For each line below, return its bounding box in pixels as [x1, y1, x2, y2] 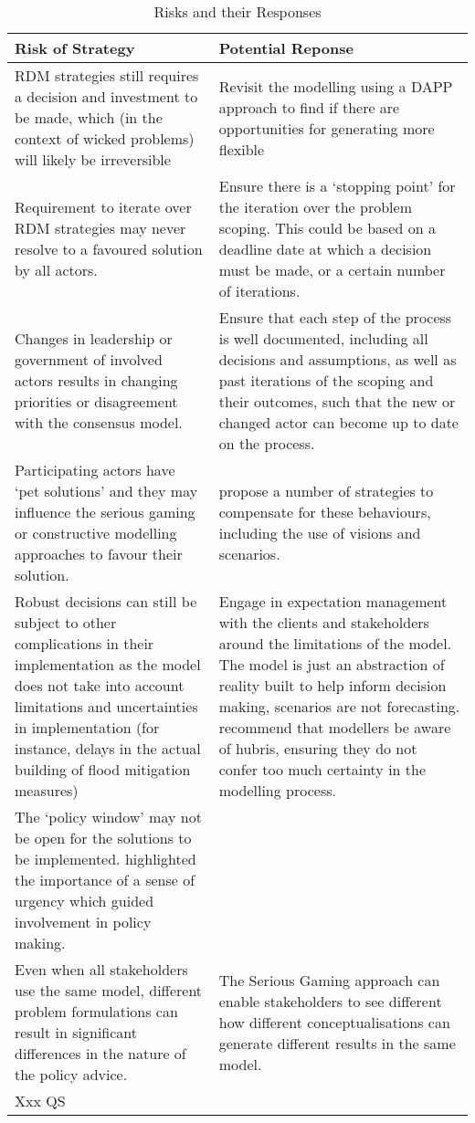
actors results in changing [15, 370, 178, 391]
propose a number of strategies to [218, 480, 434, 501]
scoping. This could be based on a [218, 217, 436, 238]
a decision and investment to [15, 86, 198, 107]
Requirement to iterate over [15, 196, 192, 217]
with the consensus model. [15, 412, 183, 433]
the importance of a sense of [15, 869, 195, 890]
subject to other [15, 612, 117, 633]
